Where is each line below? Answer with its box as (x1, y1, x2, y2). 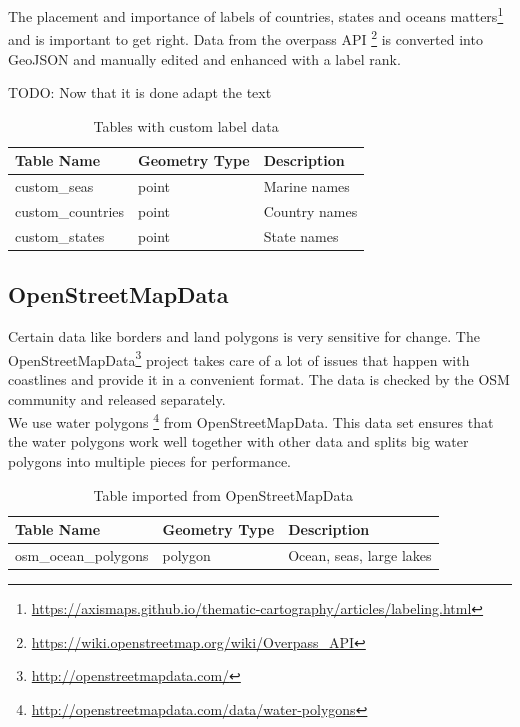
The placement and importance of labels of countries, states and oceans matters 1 (8, 3, 504, 26)
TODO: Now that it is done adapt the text (8, 82, 272, 103)
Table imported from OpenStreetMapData (93, 484, 353, 505)
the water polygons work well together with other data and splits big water (8, 431, 469, 452)
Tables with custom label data (93, 115, 279, 136)
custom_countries (15, 200, 125, 221)
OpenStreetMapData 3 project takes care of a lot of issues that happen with (8, 346, 470, 370)
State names (263, 225, 339, 246)
